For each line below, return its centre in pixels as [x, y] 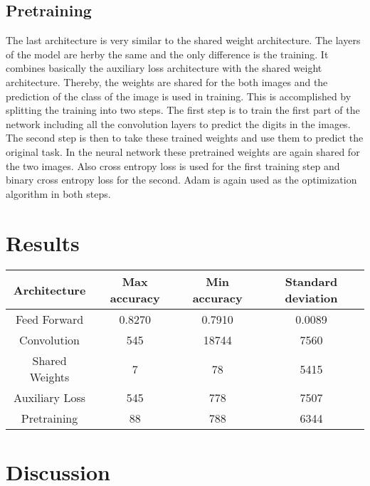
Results [43, 242]
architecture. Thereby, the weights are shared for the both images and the [167, 81]
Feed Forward [49, 319]
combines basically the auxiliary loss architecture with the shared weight [164, 68]
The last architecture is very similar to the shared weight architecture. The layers [183, 40]
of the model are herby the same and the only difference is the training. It [167, 54]
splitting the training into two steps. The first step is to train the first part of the [183, 110]
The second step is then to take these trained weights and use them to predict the [185, 138]
